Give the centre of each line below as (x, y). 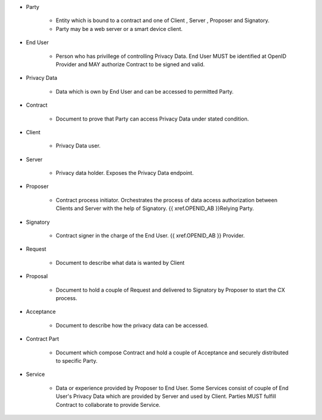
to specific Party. (77, 360)
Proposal (37, 276)
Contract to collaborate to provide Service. (108, 404)
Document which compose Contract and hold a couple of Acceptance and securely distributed (172, 353)
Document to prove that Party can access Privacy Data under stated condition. (152, 119)
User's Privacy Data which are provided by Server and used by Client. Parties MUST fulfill (166, 396)
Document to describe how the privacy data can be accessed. (132, 325)
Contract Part (42, 339)
